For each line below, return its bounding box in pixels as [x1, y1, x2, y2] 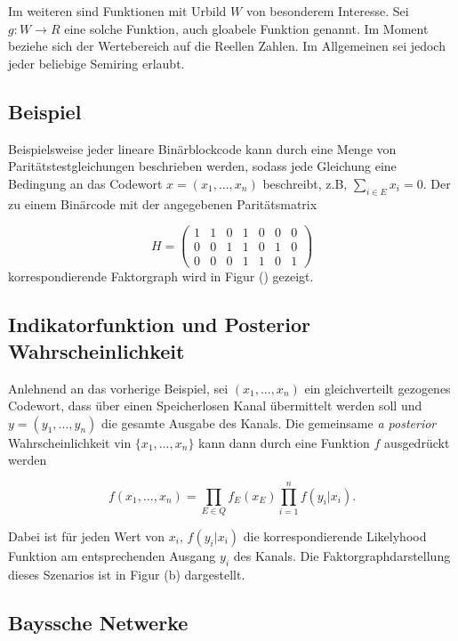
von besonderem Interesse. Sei [245, 2, 409, 20]
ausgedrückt [384, 433, 450, 451]
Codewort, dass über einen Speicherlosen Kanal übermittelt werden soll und [8, 396, 422, 415]
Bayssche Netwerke [8, 608, 189, 636]
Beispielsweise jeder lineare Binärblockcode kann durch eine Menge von [8, 139, 397, 158]
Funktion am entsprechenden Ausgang [8, 547, 216, 564]
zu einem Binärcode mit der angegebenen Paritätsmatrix [8, 194, 317, 213]
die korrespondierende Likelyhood [243, 527, 427, 545]
